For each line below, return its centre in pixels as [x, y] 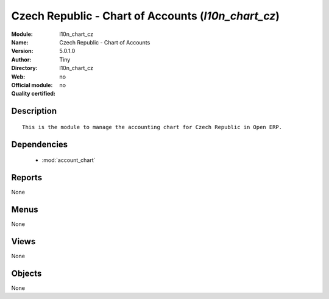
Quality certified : [34, 94]
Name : [20, 42]
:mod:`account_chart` [69, 160]
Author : [21, 59]
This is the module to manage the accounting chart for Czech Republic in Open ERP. [152, 127]
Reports [27, 178]
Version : [22, 51]
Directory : [24, 68]
